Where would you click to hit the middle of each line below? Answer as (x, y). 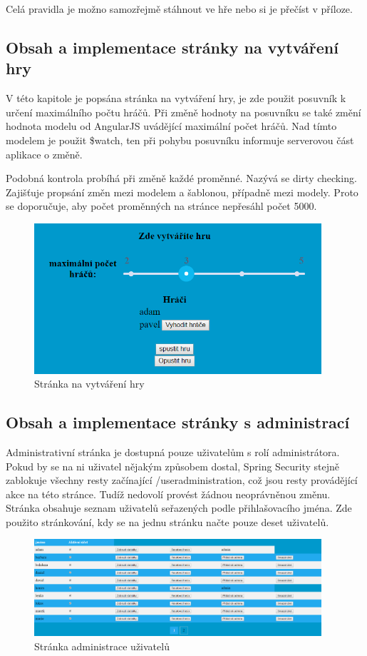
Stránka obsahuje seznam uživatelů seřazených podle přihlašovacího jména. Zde (179, 508)
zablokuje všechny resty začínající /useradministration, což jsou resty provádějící (182, 480)
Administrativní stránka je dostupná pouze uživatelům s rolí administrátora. (173, 451)
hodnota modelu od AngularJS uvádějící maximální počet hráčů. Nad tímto (171, 126)
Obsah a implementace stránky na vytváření (172, 47)
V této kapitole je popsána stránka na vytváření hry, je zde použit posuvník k (176, 98)
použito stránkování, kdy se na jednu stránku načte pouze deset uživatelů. (167, 521)
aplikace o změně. (44, 154)
